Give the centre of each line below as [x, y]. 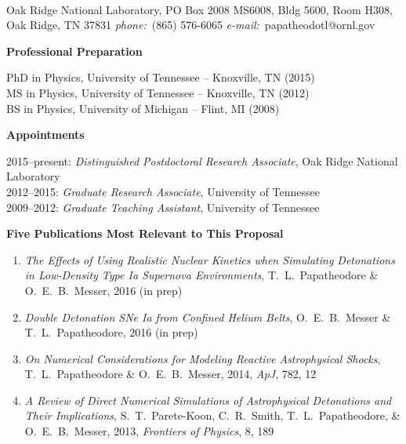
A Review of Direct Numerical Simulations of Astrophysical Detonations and [208, 400]
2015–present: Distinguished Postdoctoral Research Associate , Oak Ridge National [202, 160]
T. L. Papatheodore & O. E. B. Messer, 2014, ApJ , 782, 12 [170, 374]
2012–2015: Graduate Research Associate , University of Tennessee [163, 191]
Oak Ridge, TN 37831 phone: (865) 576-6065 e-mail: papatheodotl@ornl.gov [191, 25]
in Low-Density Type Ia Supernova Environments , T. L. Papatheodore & [201, 275]
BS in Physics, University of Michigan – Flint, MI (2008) [143, 108]
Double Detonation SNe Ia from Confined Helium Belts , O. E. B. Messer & [208, 317]
